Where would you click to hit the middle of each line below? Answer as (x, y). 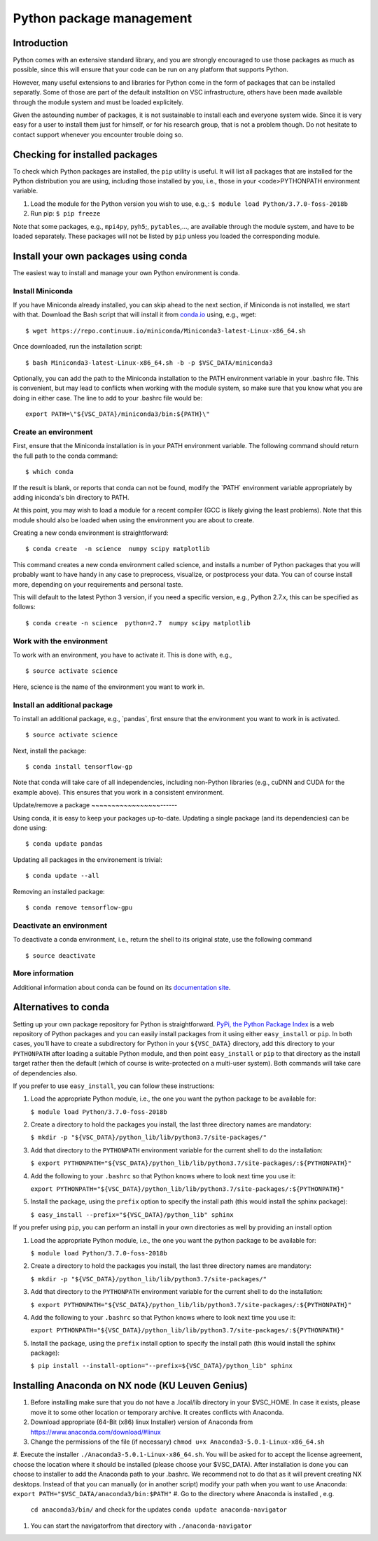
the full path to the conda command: (65, 456)
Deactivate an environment (60, 926)
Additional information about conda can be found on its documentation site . (122, 987)
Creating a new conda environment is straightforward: (91, 533)
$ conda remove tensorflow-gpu (79, 907)
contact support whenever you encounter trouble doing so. (98, 134)
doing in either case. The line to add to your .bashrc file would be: (108, 398)
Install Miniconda (43, 291)
